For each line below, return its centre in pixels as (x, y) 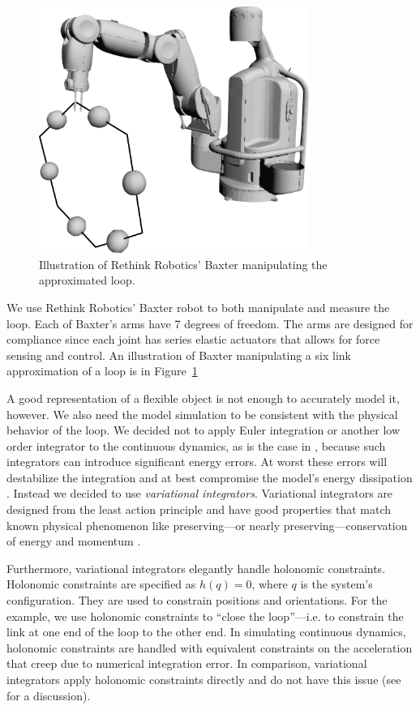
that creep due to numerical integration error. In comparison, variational (187, 663)
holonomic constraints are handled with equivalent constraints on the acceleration (210, 647)
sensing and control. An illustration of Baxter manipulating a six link (179, 355)
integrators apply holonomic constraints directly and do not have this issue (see (204, 679)
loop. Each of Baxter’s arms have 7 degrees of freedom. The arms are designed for (210, 323)
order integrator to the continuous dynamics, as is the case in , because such (196, 445)
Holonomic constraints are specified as (101, 584)
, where (270, 584)
